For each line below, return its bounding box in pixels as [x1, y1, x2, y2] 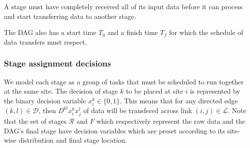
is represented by [190, 86, 240, 96]
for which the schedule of [169, 27, 243, 37]
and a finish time [107, 27, 158, 37]
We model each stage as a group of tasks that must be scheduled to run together [4, 76, 244, 86]
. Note [228, 105, 246, 115]
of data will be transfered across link [83, 105, 192, 115]
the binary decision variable [4, 95, 86, 105]
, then [38, 105, 56, 115]
